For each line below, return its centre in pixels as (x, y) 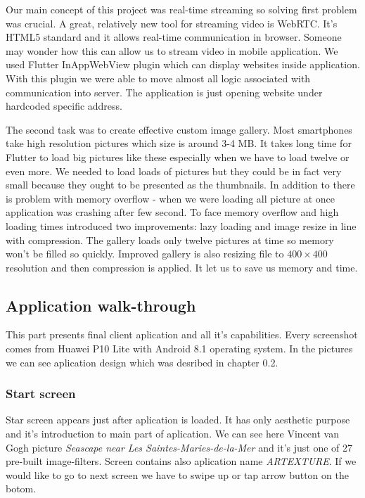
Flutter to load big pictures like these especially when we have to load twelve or (178, 157)
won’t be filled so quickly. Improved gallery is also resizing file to (145, 254)
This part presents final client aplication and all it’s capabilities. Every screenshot (182, 334)
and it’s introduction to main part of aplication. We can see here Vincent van (172, 434)
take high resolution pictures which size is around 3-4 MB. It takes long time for (179, 143)
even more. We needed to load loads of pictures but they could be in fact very (174, 171)
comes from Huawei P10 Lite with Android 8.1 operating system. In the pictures (179, 349)
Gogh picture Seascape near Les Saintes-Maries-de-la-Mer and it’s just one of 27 (179, 447)
